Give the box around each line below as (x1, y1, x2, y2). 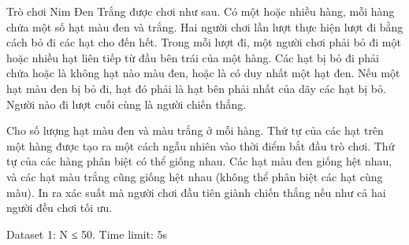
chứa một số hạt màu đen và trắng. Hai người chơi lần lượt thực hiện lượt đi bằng (6, 18, 403, 35)
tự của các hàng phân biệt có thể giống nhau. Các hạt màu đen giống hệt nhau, (6, 153, 392, 169)
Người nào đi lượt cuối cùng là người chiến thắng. (6, 95, 247, 112)
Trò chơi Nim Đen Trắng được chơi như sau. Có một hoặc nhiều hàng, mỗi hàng (6, 3, 395, 19)
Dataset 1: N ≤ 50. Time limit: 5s (6, 225, 167, 242)
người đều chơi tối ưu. (6, 199, 113, 216)
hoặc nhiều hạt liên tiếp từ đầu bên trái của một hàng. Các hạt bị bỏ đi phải (6, 49, 379, 65)
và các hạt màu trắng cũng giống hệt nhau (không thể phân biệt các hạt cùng (6, 168, 383, 184)
